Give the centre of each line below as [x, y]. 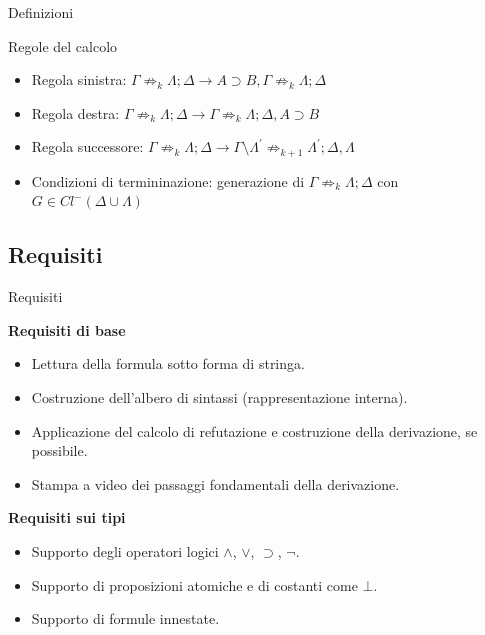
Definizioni [41, 12]
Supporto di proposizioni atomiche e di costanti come [194, 584]
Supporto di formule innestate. [125, 618]
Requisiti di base [67, 329]
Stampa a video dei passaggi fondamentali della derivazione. [215, 483]
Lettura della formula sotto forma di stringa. [168, 363]
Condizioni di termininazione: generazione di [168, 180]
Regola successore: [87, 146]
